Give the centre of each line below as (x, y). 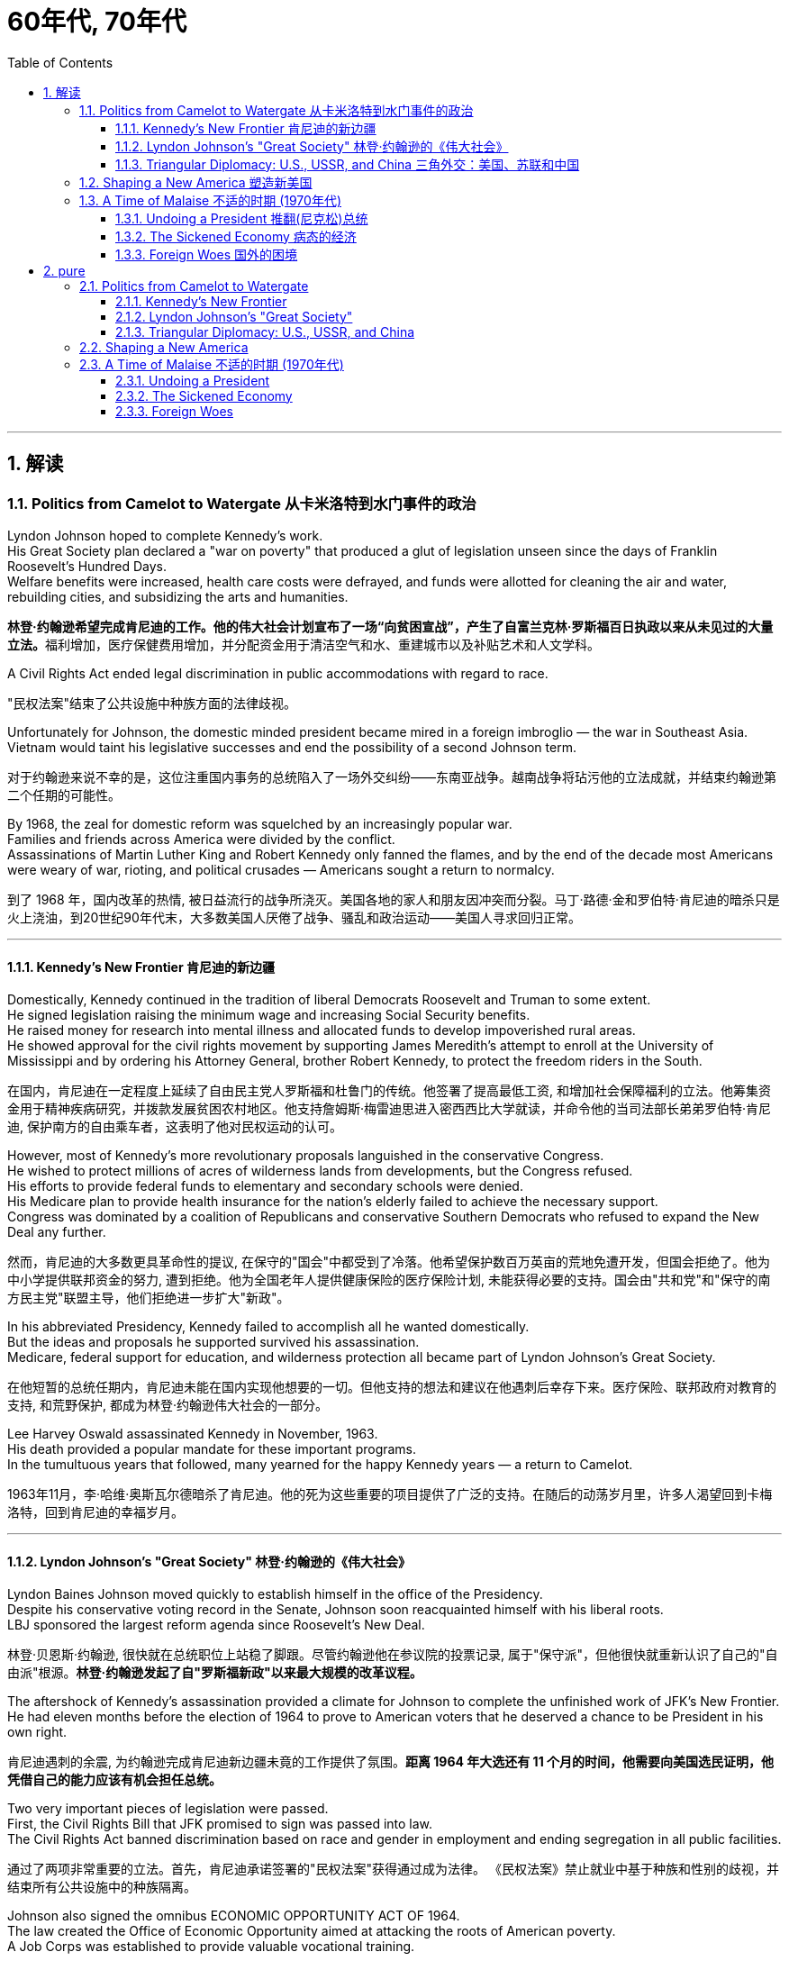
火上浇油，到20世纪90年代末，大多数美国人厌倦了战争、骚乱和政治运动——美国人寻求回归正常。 (294, 917)
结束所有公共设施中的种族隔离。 (102, 1887)
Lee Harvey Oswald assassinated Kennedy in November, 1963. (193, 1434)
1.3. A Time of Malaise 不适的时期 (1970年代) (210, 200)
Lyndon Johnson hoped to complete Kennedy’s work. (165, 535)
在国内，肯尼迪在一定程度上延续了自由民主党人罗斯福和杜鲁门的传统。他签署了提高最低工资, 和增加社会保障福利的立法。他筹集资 (389, 1091)
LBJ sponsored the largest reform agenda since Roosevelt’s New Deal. (216, 1625)
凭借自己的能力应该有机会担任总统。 (114, 1780)
